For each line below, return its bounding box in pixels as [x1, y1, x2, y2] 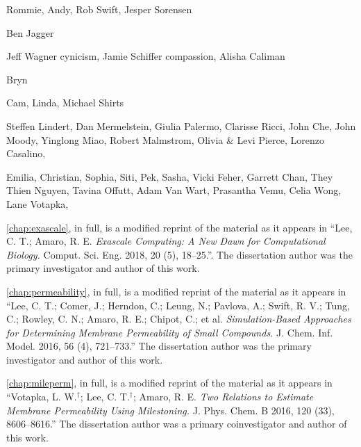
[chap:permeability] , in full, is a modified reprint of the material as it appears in [6, 284, 346, 298]
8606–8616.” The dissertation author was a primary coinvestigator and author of [6, 416, 347, 431]
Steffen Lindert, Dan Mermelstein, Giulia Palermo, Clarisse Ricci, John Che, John [6, 118, 356, 133]
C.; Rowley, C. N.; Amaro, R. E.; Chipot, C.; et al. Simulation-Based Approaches [6, 311, 351, 326]
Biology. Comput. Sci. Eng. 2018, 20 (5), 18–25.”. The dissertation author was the [6, 247, 353, 261]
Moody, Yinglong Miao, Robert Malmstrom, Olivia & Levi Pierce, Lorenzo [6, 132, 324, 147]
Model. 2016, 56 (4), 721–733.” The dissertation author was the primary [6, 339, 312, 353]
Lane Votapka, [6, 196, 69, 211]
